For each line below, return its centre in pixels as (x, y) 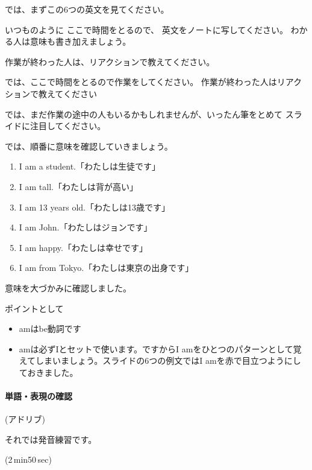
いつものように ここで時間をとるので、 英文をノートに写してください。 (146, 29)
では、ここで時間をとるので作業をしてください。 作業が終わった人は (141, 82)
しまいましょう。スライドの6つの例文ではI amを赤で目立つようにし (168, 360)
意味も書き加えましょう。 (80, 41)
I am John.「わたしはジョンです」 (86, 227)
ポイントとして (34, 308)
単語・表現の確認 (39, 396)
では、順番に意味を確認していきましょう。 (89, 146)
